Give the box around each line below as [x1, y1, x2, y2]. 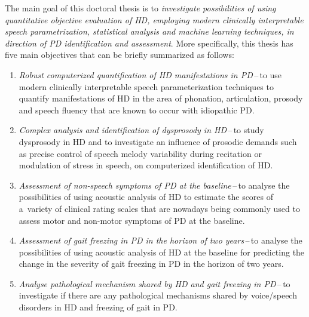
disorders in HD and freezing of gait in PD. [19, 301, 178, 313]
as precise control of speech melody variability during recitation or [19, 147, 262, 159]
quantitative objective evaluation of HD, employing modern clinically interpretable [5, 13, 304, 26]
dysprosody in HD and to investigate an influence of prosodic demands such [19, 135, 297, 147]
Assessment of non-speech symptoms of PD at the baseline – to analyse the [19, 178, 290, 191]
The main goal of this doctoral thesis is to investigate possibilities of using [5, 2, 276, 14]
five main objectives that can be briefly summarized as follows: [5, 48, 234, 61]
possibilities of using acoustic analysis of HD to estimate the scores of [19, 190, 274, 203]
